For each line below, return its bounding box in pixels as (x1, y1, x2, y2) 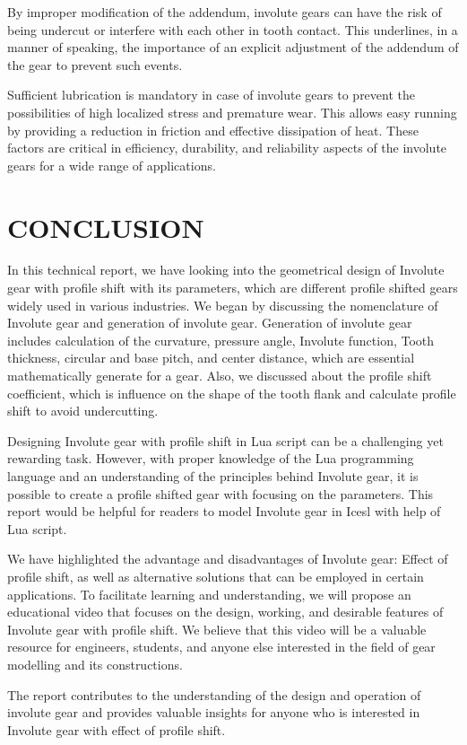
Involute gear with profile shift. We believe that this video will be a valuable (7, 619, 427, 638)
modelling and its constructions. (7, 654, 183, 673)
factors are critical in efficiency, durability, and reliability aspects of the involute (7, 138, 447, 157)
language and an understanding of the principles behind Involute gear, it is (7, 467, 419, 485)
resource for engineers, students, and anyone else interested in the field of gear (7, 637, 436, 656)
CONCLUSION (7, 208, 204, 245)
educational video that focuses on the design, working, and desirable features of (7, 602, 444, 621)
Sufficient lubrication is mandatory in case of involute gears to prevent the (7, 85, 415, 104)
